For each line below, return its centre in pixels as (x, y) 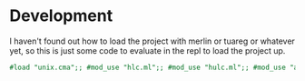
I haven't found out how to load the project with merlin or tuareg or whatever (152, 41)
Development (61, 16)
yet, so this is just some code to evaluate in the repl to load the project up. (148, 50)
